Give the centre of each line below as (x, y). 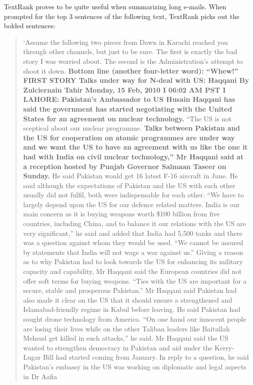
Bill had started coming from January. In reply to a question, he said (146, 357)
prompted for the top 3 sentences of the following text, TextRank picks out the (122, 16)
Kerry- (225, 347)
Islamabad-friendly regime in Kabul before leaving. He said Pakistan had (132, 309)
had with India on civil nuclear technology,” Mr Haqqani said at (133, 156)
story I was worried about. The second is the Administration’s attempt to (133, 61)
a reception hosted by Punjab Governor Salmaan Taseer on (125, 166)
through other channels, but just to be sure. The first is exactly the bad (130, 51)
